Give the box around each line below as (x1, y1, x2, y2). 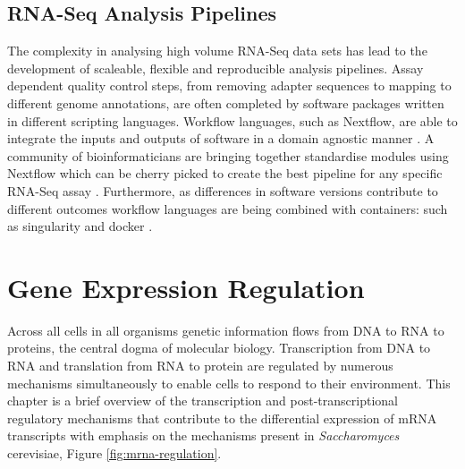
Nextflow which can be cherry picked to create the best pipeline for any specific (7, 164, 443, 183)
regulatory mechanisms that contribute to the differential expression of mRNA (7, 408, 437, 427)
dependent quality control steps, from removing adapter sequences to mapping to (7, 76, 452, 95)
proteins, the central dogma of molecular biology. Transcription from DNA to (7, 338, 431, 357)
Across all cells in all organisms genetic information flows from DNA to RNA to (7, 320, 444, 339)
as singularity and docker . (7, 217, 153, 235)
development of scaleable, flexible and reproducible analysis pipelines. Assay (7, 58, 424, 77)
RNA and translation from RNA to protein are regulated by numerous (7, 356, 393, 375)
